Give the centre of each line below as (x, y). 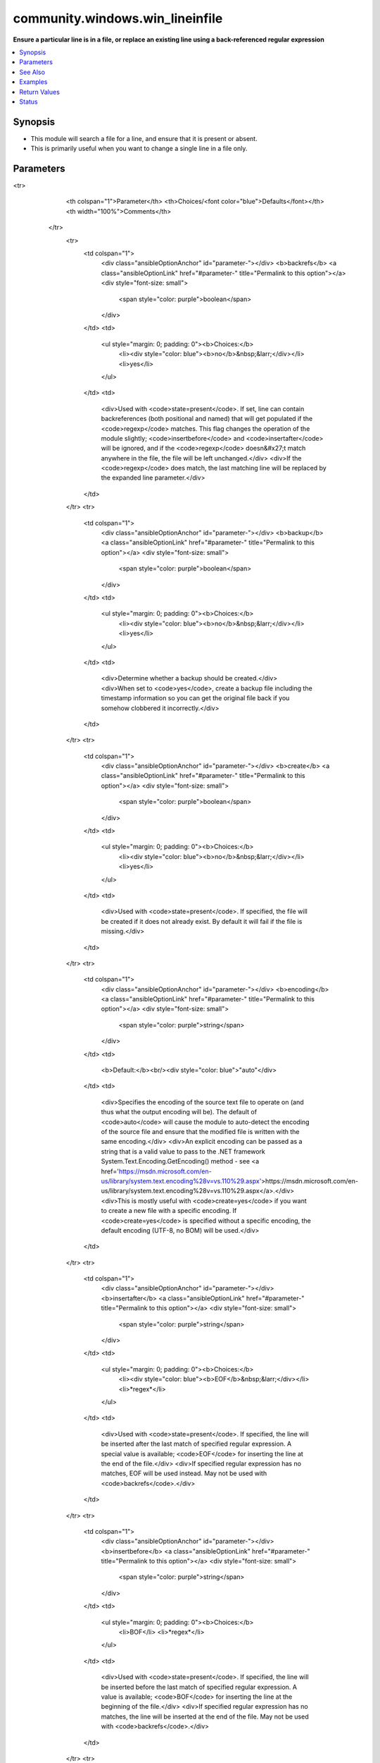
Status (28, 102)
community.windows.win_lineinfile (118, 18)
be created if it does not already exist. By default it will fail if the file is (202, 921)
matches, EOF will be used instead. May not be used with (184, 1473)
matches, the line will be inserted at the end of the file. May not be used (205, 1716)
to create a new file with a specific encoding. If (169, 1211)
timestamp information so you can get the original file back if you (195, 698)
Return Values (39, 92)
